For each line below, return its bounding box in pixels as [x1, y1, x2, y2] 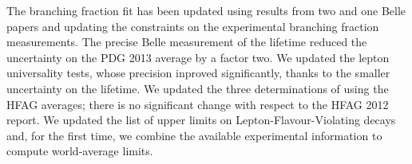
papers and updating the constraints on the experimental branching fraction [6, 18, 379, 34]
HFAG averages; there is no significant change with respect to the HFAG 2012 [6, 96, 389, 112]
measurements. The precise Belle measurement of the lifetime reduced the [6, 33, 367, 50]
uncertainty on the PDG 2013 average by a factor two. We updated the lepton [6, 49, 390, 65]
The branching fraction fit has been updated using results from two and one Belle [6, 2, 406, 18]
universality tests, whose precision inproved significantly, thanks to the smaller [6, 64, 390, 81]
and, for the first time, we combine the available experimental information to [6, 127, 382, 143]
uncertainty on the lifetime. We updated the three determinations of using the [6, 80, 389, 96]
